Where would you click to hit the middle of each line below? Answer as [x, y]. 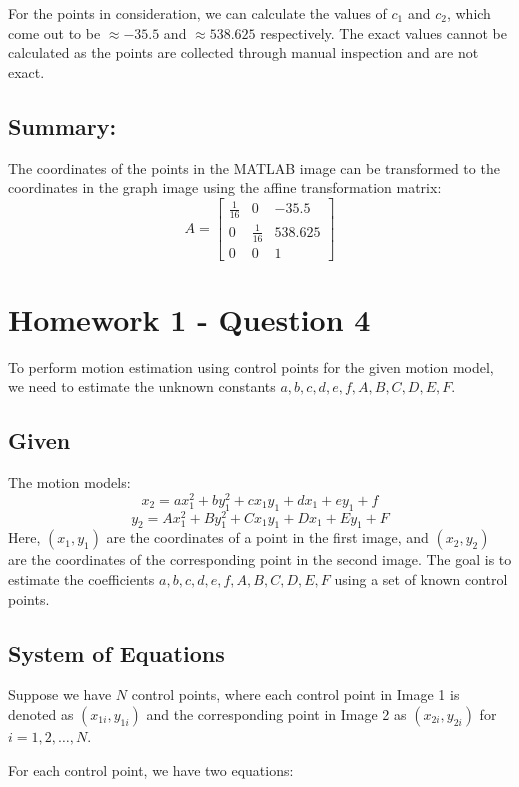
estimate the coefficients [81, 579]
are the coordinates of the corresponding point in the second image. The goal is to [260, 559]
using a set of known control [421, 579]
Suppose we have [60, 694]
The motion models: [69, 482]
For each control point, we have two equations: [151, 769]
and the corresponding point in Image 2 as [276, 713]
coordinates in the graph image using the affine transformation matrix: [225, 187]
